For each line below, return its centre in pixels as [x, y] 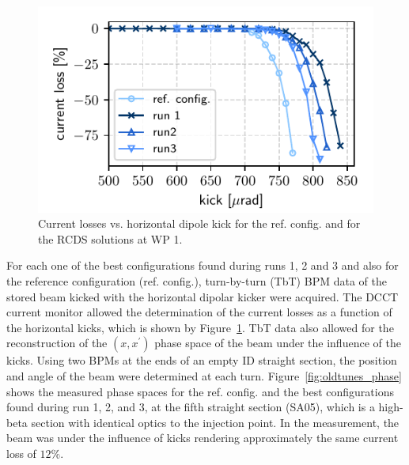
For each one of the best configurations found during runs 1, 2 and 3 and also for [203, 265]
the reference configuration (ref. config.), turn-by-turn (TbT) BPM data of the [197, 281]
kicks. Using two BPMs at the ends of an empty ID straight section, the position [202, 360]
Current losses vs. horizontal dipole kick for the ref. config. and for [199, 223]
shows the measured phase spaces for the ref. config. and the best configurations [200, 391]
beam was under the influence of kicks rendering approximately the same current [203, 438]
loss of [21, 453]
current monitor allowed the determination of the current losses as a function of [199, 312]
